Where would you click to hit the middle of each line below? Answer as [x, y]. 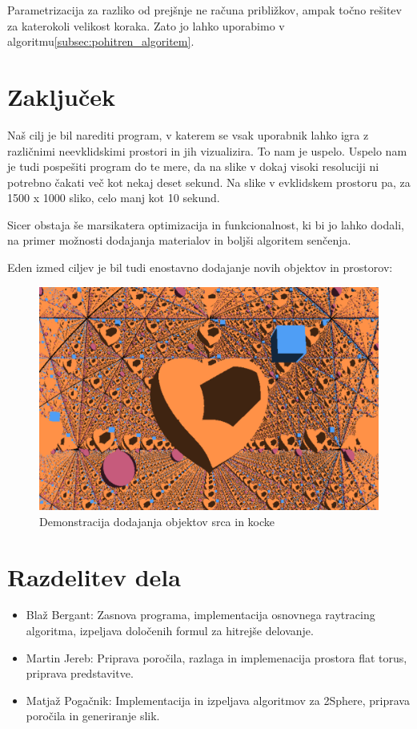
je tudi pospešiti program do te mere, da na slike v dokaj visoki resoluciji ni [193, 166]
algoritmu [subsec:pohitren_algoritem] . [101, 41]
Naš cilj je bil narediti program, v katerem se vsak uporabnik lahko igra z [188, 134]
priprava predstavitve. [80, 673]
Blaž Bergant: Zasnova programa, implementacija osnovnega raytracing [200, 615]
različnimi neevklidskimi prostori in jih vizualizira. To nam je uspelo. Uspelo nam [207, 150]
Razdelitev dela [94, 576]
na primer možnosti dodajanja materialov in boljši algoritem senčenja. [179, 240]
